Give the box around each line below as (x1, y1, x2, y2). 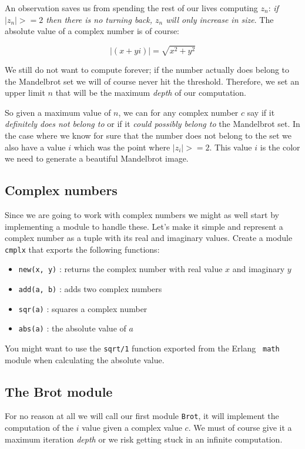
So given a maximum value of (5, 106, 111, 118)
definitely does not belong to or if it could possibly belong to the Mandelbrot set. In (5, 118, 300, 130)
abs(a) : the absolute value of (18, 322, 126, 334)
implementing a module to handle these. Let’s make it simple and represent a (5, 220, 283, 232)
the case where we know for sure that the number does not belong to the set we (5, 129, 292, 141)
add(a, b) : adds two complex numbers (18, 283, 162, 295)
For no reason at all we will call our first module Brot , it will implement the (5, 410, 279, 422)
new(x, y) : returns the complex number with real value (18, 263, 223, 275)
